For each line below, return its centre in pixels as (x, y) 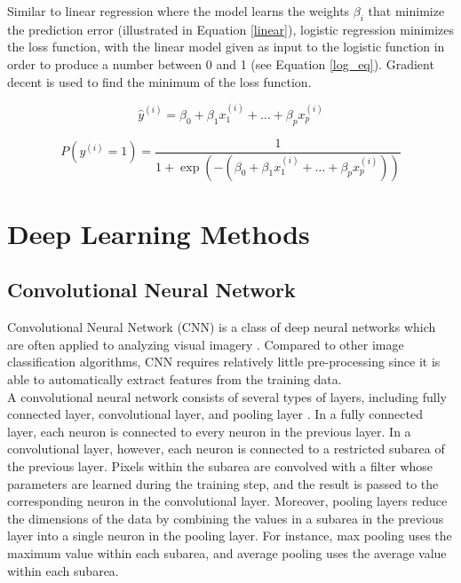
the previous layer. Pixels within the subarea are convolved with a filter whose (220, 466)
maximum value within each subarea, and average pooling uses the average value (227, 552)
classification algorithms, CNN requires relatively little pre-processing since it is (224, 362)
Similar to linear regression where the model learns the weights (179, 11)
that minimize (406, 11)
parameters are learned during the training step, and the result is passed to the (223, 483)
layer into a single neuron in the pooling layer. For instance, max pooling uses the (230, 536)
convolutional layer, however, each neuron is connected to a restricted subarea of (226, 449)
